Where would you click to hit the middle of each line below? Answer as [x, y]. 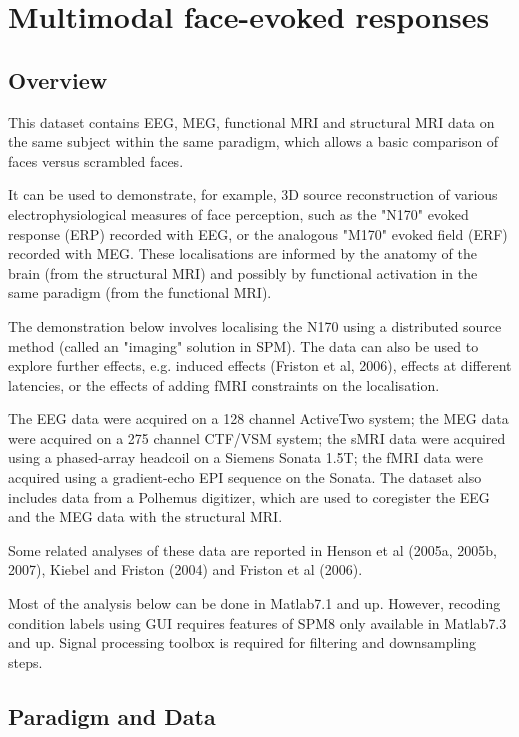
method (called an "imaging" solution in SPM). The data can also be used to [243, 345]
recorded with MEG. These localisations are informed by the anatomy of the [242, 253]
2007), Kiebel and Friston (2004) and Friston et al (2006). [185, 569]
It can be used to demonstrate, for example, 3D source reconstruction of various [253, 194]
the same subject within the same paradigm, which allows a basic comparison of [253, 141]
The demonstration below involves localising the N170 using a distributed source [255, 325]
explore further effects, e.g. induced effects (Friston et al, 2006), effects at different [260, 365]
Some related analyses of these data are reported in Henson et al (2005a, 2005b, [252, 549]
